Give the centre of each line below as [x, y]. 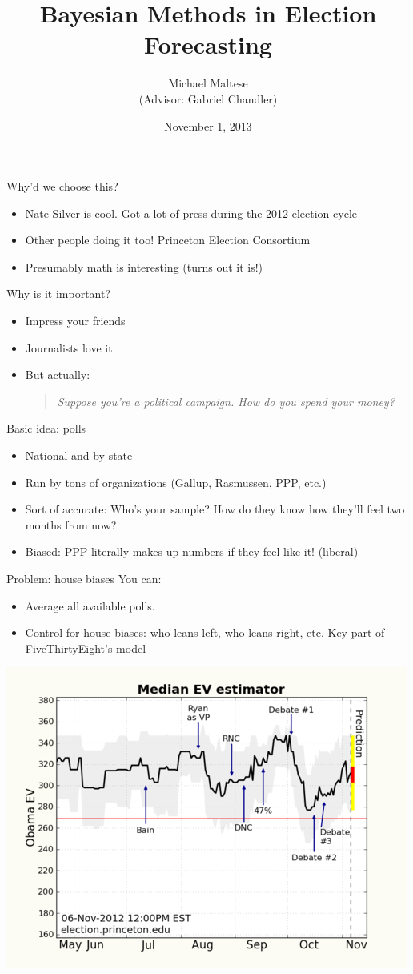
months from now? [71, 524]
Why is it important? [59, 294]
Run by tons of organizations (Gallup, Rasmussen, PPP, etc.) [176, 482]
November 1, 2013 [208, 125]
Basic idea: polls [46, 428]
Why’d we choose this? [62, 186]
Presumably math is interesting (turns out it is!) [144, 266]
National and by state [79, 455]
